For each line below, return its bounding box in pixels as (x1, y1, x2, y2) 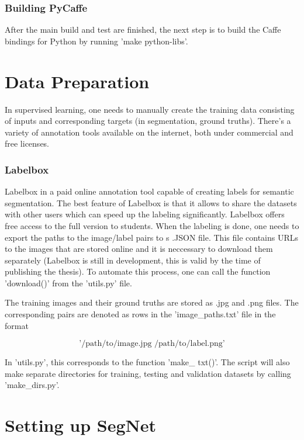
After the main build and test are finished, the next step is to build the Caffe (5, 23, 281, 36)
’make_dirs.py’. (5, 379, 60, 391)
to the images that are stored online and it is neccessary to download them (5, 242, 273, 255)
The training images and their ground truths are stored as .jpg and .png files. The (5, 296, 299, 309)
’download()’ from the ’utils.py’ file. (5, 276, 132, 289)
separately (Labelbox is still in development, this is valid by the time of (5, 254, 261, 266)
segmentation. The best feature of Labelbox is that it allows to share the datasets (5, 196, 297, 209)
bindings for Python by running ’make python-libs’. (5, 34, 188, 47)
